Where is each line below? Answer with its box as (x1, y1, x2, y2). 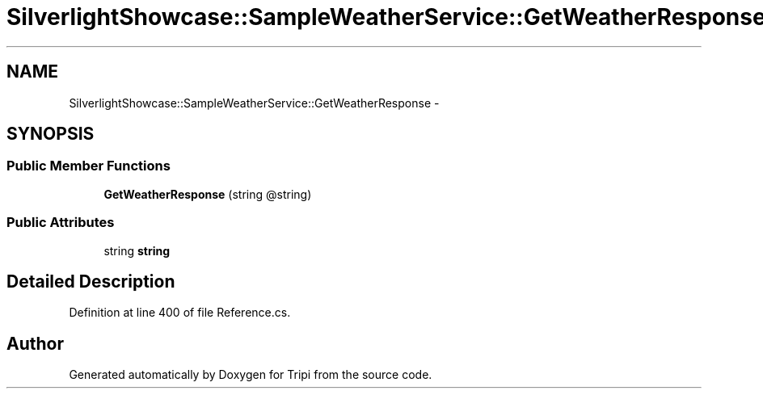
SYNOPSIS (6, 124, 95, 145)
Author (6, 333, 64, 354)
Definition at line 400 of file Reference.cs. (69, 305, 291, 320)
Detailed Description (6, 271, 175, 292)
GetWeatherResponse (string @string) (103, 187, 312, 201)
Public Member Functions (6, 158, 171, 174)
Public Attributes (6, 214, 115, 231)
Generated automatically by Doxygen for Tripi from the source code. (69, 368, 432, 382)
